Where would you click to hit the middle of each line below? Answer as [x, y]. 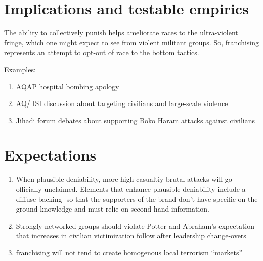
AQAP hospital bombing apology [68, 86]
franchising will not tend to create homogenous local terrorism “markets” [129, 252]
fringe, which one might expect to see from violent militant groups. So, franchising [132, 42]
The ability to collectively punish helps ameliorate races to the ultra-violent [121, 33]
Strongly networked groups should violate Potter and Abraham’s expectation [135, 225]
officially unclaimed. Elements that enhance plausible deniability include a [131, 189]
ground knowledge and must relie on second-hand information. [113, 209]
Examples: [20, 69]
